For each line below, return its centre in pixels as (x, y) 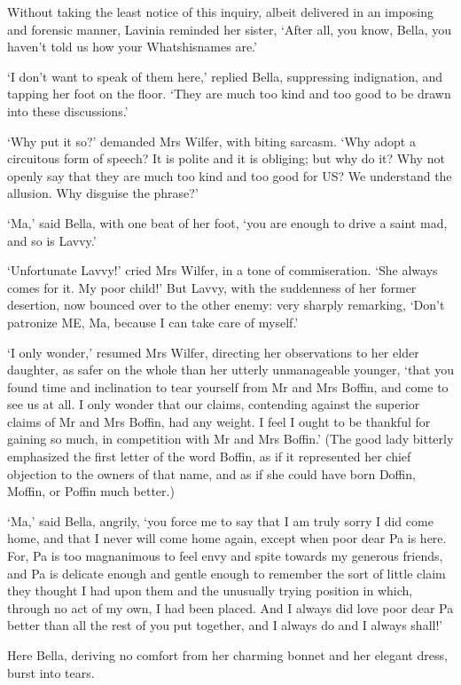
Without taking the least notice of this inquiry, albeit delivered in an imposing (221, 12)
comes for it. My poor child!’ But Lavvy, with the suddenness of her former (212, 287)
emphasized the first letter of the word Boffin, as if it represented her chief (209, 457)
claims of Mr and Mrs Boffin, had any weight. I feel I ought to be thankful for (219, 421)
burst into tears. (51, 672)
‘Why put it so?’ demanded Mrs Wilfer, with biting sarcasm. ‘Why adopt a (211, 141)
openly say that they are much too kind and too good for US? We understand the (230, 175)
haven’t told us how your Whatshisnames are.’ (132, 47)
